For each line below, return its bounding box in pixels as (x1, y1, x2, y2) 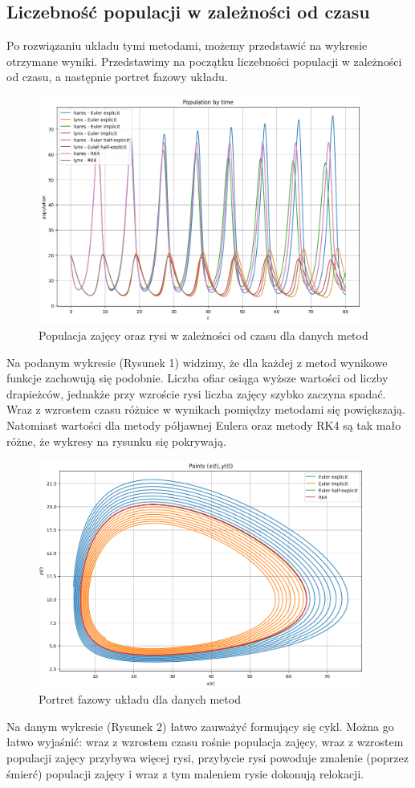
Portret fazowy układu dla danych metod (39, 691, 241, 708)
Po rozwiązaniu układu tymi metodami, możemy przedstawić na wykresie (6, 37, 368, 54)
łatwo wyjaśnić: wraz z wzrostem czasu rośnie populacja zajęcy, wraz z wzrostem (6, 733, 404, 750)
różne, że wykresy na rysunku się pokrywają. (6, 432, 226, 449)
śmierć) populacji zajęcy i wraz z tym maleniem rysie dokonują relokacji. (6, 765, 364, 782)
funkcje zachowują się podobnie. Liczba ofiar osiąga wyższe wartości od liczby (6, 370, 389, 386)
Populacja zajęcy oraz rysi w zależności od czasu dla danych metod (39, 327, 368, 344)
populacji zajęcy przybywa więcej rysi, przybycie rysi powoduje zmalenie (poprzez (6, 749, 409, 766)
